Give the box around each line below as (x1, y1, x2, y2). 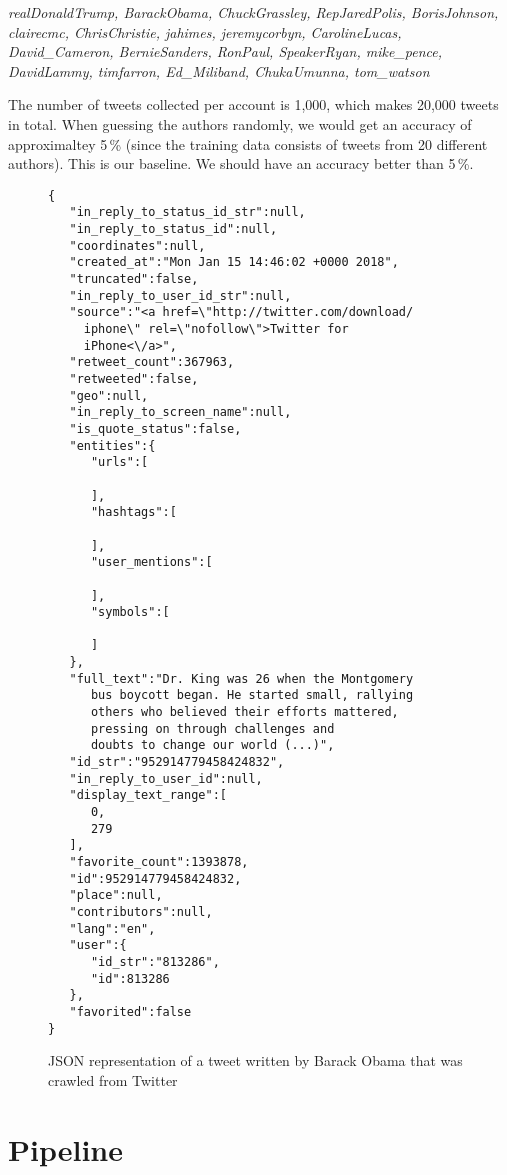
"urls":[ (90, 455, 149, 470)
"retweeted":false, (69, 371, 199, 386)
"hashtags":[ (90, 505, 177, 520)
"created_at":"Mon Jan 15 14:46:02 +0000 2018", (69, 255, 399, 270)
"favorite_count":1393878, (69, 855, 249, 869)
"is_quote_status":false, (69, 421, 242, 436)
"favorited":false (69, 1004, 192, 1019)
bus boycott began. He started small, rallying (90, 688, 414, 703)
